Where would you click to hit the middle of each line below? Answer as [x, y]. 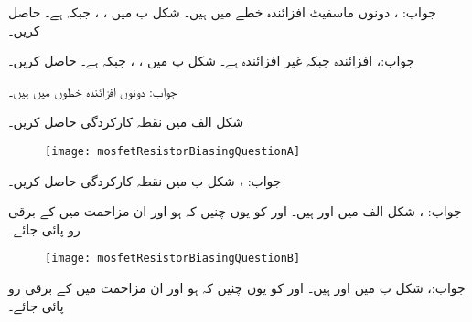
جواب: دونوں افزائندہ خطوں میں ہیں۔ [93, 91]
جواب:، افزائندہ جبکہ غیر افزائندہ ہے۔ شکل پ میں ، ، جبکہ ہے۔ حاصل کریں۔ [212, 61]
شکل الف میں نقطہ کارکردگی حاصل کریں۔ [126, 122]
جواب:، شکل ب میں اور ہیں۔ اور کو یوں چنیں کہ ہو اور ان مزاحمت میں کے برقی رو [237, 288]
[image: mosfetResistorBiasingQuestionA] [173, 151]
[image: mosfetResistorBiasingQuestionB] [173, 259]
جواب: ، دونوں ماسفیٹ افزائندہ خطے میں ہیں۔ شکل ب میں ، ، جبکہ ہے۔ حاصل [222, 12]
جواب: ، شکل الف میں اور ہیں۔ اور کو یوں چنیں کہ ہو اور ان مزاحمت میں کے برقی [235, 211]
